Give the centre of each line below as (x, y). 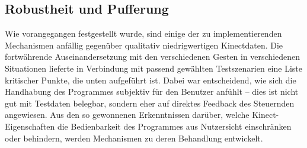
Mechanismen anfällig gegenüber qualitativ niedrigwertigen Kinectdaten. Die (144, 45)
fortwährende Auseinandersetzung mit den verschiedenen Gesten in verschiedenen (153, 57)
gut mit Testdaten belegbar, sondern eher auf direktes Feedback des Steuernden (150, 103)
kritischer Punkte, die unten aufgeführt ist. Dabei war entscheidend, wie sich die (151, 80)
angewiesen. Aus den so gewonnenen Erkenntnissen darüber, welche (127, 115)
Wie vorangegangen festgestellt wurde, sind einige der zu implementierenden (143, 33)
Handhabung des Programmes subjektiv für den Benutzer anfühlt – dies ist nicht (152, 91)
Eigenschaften (30, 126)
